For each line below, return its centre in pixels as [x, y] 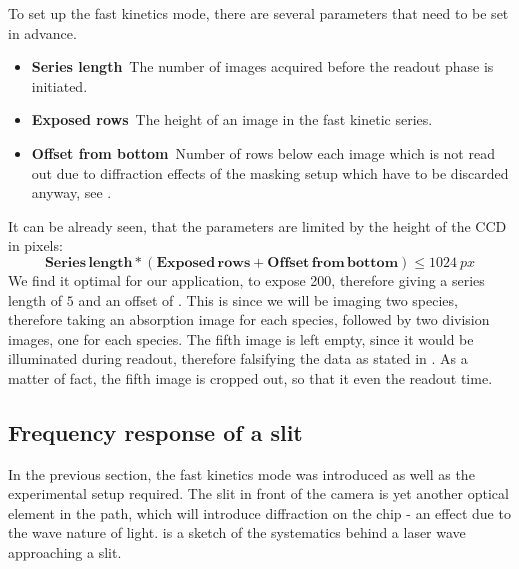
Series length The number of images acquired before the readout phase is [262, 66]
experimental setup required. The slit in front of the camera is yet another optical [258, 493]
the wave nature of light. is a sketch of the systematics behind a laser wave [237, 532]
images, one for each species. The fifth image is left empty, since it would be [241, 338]
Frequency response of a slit [155, 431]
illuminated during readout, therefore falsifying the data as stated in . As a [238, 358]
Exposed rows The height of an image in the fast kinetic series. [232, 119]
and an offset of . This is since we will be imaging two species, [268, 299]
